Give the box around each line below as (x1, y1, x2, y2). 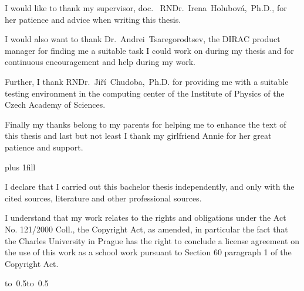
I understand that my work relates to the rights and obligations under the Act (5, 211, 286, 224)
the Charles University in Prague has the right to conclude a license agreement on (5, 234, 299, 247)
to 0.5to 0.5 (5, 277, 49, 289)
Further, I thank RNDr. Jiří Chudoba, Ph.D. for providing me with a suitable (5, 75, 289, 87)
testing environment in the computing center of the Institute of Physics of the (5, 87, 285, 99)
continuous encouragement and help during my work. (5, 56, 195, 68)
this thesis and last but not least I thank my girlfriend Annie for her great (5, 129, 272, 142)
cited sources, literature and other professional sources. (5, 191, 202, 204)
